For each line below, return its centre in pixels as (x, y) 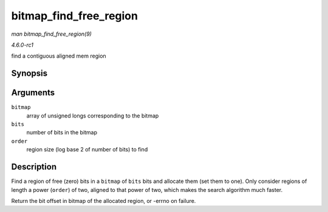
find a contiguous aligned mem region (59, 56)
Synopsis (29, 74)
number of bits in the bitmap (62, 133)
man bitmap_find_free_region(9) (52, 34)
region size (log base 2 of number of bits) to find (87, 150)
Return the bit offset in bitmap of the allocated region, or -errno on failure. (104, 200)
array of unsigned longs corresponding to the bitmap (93, 116)
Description (34, 167)
